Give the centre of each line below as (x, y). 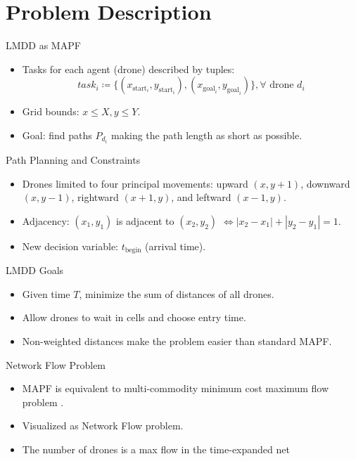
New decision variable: (70, 246)
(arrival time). (176, 246)
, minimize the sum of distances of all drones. (177, 293)
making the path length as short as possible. (206, 135)
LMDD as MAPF (43, 45)
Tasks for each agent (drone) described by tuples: (128, 69)
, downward (325, 183)
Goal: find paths (57, 135)
